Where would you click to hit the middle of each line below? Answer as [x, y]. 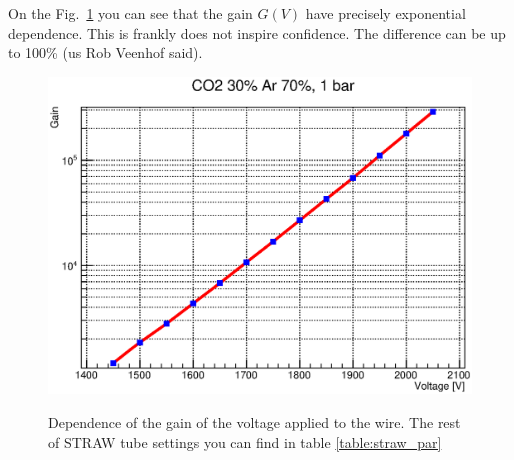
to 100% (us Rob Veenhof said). [105, 52]
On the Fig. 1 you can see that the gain [130, 13]
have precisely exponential [385, 13]
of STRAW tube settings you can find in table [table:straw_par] [245, 441]
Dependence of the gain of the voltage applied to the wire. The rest [254, 421]
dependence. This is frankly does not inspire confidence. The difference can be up [257, 32]
